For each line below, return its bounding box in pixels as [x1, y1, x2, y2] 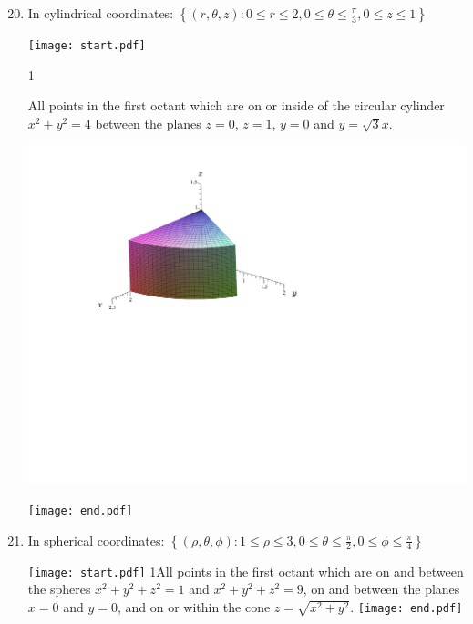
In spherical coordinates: [27, 530, 165, 549]
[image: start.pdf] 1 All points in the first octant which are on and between [27, 561, 464, 580]
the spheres [27, 579, 91, 598]
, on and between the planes [303, 579, 460, 598]
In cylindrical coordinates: [27, 4, 174, 22]
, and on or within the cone [117, 597, 271, 616]
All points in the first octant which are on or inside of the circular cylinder [27, 96, 445, 115]
